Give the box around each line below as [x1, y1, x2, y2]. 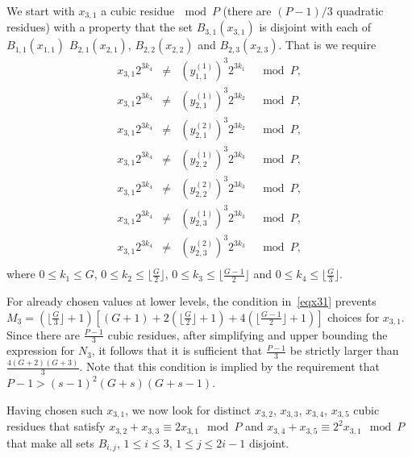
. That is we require [278, 36, 377, 53]
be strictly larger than [289, 342, 399, 359]
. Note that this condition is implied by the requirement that [79, 358, 380, 375]
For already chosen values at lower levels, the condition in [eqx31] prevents [6, 293, 377, 310]
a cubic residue [101, 2, 175, 19]
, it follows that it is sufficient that [91, 342, 263, 359]
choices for [327, 308, 380, 325]
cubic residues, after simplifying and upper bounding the [107, 326, 388, 343]
